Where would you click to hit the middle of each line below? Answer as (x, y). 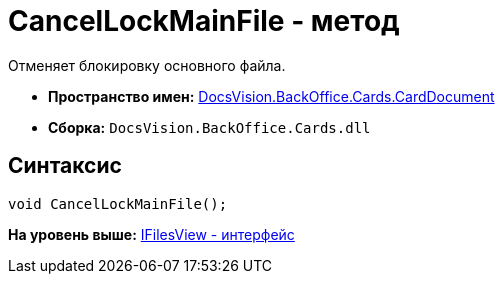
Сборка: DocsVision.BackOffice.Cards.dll (209, 127)
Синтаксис (65, 166)
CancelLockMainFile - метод (204, 21)
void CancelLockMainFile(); (118, 203)
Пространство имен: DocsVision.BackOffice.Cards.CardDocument (271, 96)
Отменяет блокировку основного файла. (147, 65)
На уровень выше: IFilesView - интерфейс (151, 234)
